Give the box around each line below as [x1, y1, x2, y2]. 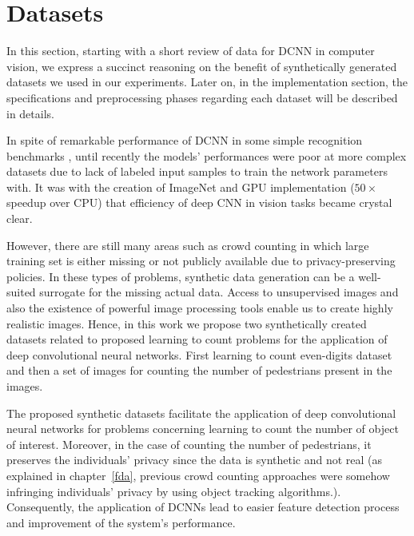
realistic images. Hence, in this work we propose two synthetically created [6, 315, 367, 332]
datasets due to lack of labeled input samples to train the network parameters [6, 163, 388, 180]
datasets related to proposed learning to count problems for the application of [6, 331, 388, 347]
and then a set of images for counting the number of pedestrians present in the [6, 362, 392, 379]
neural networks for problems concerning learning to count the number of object [6, 420, 399, 437]
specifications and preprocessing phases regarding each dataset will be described [6, 89, 398, 105]
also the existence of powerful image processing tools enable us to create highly [6, 300, 393, 316]
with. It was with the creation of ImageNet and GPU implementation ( [6, 178, 355, 195]
